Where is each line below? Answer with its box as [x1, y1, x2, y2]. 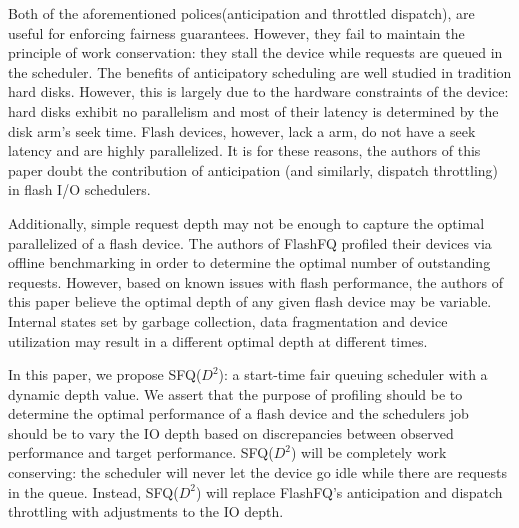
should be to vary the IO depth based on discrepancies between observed [8, 422, 454, 443]
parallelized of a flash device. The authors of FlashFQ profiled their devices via [8, 232, 492, 253]
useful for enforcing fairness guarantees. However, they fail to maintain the [8, 22, 465, 43]
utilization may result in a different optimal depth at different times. [8, 330, 428, 351]
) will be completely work [290, 442, 447, 463]
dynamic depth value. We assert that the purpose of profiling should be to [8, 383, 463, 404]
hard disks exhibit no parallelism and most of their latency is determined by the [8, 100, 499, 121]
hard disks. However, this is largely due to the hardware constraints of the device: [8, 81, 509, 102]
